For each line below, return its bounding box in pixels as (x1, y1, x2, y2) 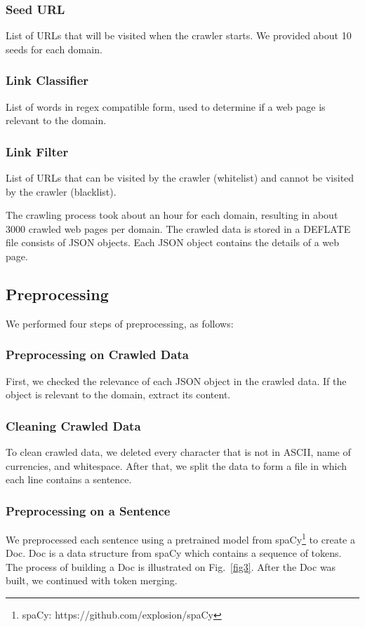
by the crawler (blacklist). (6, 184, 117, 198)
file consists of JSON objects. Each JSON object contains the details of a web (6, 235, 340, 250)
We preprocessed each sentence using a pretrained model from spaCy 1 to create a (6, 530, 355, 546)
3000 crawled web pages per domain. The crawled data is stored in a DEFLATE (6, 221, 351, 236)
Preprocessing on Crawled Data (6, 346, 189, 363)
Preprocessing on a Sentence (6, 501, 171, 519)
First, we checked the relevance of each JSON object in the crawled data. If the (6, 373, 347, 388)
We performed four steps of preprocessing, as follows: (6, 316, 234, 330)
